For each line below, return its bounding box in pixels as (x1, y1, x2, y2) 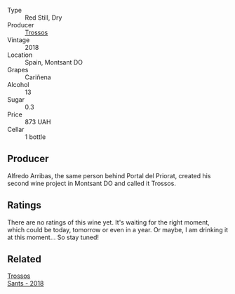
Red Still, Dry (25, 13, 62, 22)
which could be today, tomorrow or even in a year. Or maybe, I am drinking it (7, 225, 229, 234)
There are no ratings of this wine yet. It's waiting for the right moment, (7, 218, 210, 227)
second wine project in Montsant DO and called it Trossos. (7, 179, 177, 187)
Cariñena (25, 73, 51, 81)
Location (7, 51, 33, 59)
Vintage (7, 36, 30, 44)
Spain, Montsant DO (25, 58, 83, 66)
